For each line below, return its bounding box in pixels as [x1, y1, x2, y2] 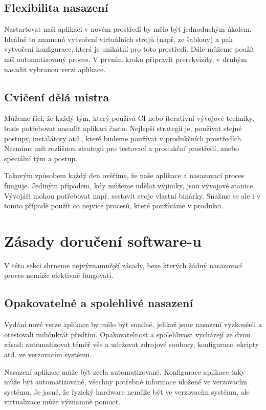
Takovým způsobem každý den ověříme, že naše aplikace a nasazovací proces [4, 170, 245, 181]
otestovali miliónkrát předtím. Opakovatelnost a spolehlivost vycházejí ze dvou [4, 329, 251, 339]
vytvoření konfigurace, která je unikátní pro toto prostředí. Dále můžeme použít [4, 44, 255, 54]
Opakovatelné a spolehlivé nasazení [4, 295, 193, 311]
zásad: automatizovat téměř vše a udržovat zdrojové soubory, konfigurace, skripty [4, 339, 259, 350]
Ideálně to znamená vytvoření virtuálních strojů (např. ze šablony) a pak [4, 33, 233, 44]
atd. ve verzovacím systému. [4, 349, 92, 360]
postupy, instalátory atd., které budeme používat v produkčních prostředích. [4, 133, 243, 143]
